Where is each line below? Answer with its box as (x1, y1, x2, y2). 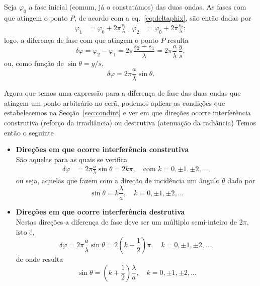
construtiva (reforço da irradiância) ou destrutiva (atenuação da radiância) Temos (4, 117, 256, 128)
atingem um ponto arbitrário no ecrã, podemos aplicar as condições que (4, 97, 225, 108)
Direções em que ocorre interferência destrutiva (16, 206, 185, 217)
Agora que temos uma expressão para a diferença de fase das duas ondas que (4, 88, 241, 98)
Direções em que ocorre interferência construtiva (16, 144, 189, 155)
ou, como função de (4, 57, 64, 68)
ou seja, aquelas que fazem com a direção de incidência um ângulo (16, 175, 220, 185)
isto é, (16, 226, 35, 237)
